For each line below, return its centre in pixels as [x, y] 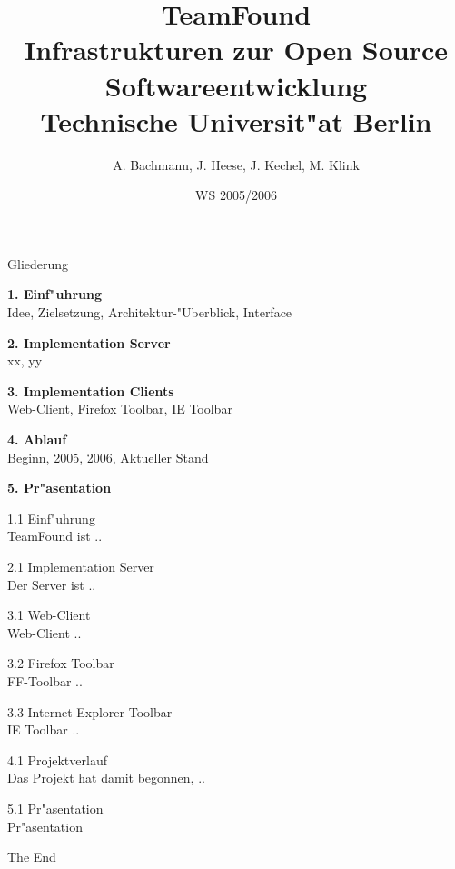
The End [32, 857]
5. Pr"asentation [59, 488]
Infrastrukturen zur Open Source [236, 50]
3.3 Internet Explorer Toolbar [90, 711]
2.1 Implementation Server [81, 566]
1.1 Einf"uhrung [51, 518]
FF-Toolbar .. [45, 680]
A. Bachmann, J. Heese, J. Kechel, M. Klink [236, 164]
